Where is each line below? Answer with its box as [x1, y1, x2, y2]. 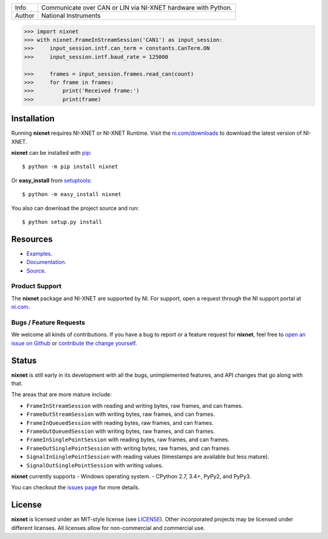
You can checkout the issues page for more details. [11, 484, 140, 491]
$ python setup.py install [22, 219, 103, 225]
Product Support [11, 282, 62, 291]
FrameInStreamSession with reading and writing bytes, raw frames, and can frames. [26, 402, 243, 409]
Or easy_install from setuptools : [11, 177, 92, 184]
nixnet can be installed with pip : [11, 149, 92, 156]
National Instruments [41, 12, 101, 19]
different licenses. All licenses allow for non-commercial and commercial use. [11, 524, 205, 531]
